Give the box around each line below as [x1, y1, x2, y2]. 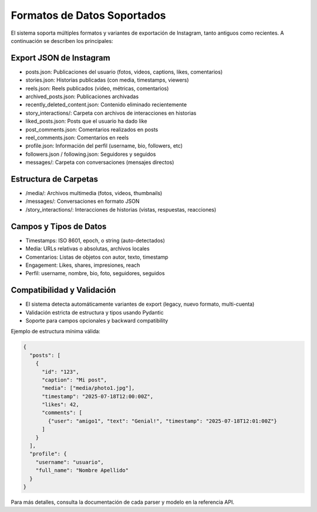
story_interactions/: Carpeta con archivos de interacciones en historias [25, 109, 197, 116]
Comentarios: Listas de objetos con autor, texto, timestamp [25, 253, 168, 260]
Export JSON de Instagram [11, 53, 111, 63]
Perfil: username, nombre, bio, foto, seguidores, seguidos [25, 270, 165, 277]
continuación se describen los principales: [11, 37, 114, 44]
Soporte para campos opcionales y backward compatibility [25, 317, 168, 324]
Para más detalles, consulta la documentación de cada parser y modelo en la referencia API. [11, 498, 235, 506]
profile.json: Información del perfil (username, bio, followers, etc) [25, 142, 183, 149]
